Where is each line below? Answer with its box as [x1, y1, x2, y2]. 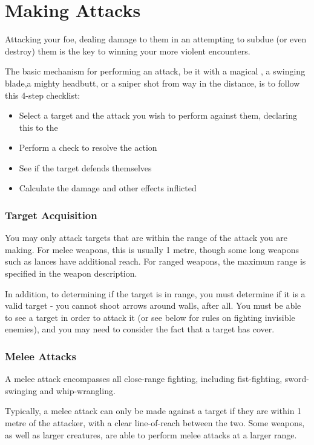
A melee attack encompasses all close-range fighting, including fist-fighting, [5, 372, 283, 385]
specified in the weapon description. [5, 267, 137, 280]
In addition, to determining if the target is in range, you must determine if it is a [5, 287, 306, 300]
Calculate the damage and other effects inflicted [19, 182, 197, 194]
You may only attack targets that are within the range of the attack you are [5, 231, 287, 244]
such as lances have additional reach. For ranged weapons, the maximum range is [5, 255, 306, 268]
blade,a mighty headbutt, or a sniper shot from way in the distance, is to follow [5, 76, 300, 89]
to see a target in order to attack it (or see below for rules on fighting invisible [5, 311, 295, 323]
